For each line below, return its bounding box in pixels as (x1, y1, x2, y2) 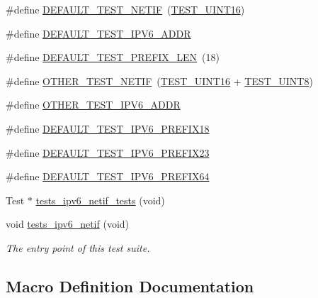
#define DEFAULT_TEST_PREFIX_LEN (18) (6, 50, 220, 65)
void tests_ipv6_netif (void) (6, 216, 130, 231)
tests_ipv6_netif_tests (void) (35, 192, 165, 207)
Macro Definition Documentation (6, 275, 254, 297)
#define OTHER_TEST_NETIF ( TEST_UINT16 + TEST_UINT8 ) (6, 73, 313, 88)
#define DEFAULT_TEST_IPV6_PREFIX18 (6, 121, 210, 136)
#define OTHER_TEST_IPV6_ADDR (6, 97, 181, 112)
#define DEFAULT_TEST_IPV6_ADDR (6, 26, 191, 40)
